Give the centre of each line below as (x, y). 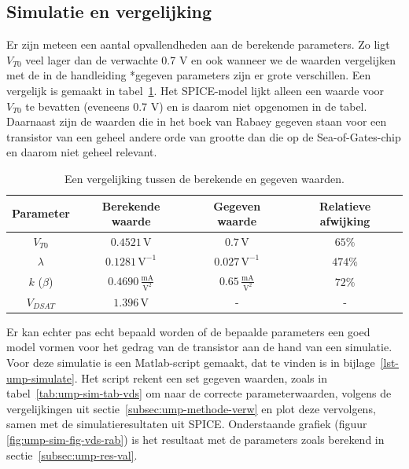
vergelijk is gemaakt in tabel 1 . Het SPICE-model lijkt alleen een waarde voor (195, 90)
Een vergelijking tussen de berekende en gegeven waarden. (204, 178)
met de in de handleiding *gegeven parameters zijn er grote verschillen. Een (189, 75)
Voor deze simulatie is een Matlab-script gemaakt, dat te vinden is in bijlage (191, 363)
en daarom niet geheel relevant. (82, 152)
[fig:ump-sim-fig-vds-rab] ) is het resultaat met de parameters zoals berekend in (195, 440)
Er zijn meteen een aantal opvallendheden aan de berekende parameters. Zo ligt (198, 44)
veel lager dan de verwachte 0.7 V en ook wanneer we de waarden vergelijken (210, 59)
